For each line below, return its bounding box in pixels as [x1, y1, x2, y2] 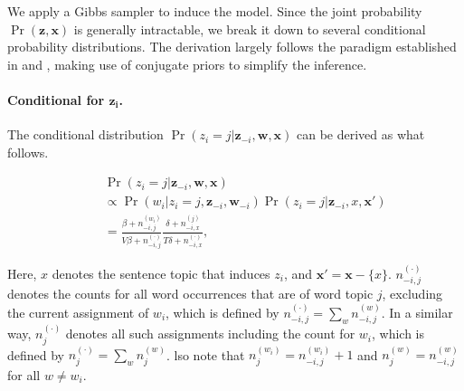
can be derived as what [297, 125, 425, 144]
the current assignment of [7, 302, 149, 321]
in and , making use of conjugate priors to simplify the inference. [7, 54, 367, 73]
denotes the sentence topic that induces [52, 264, 270, 283]
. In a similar [381, 302, 453, 321]
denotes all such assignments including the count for [65, 324, 355, 343]
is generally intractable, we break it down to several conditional [73, 19, 426, 38]
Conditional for [7, 90, 105, 109]
